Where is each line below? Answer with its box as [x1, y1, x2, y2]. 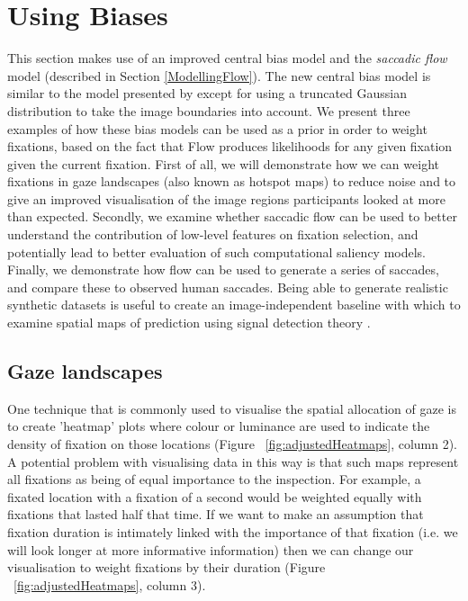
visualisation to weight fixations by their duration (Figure [7, 558, 326, 577]
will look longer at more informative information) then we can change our [7, 540, 414, 559]
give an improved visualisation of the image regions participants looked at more [7, 189, 445, 208]
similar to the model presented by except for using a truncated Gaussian [7, 84, 407, 103]
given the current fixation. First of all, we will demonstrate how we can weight [7, 154, 439, 173]
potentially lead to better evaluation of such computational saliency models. [7, 242, 427, 261]
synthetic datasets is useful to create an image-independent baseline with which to [7, 295, 461, 314]
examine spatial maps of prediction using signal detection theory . [7, 313, 371, 332]
